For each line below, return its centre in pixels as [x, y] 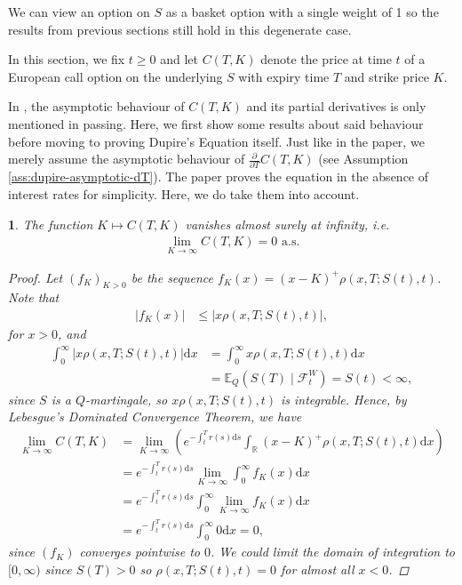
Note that [34, 297]
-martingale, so [126, 399]
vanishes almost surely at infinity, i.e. [287, 224]
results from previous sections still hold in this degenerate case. [180, 29]
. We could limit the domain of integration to [333, 552]
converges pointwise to [139, 552]
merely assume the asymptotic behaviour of [127, 159]
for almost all [317, 569]
